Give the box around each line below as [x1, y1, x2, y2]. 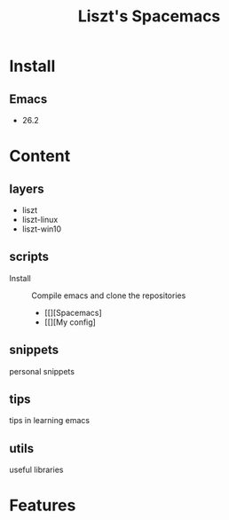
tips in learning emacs [9, 415, 91, 426]
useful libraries [9, 464, 64, 476]
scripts [9, 249, 49, 264]
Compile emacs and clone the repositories [31, 290, 186, 301]
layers [9, 181, 44, 196]
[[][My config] [43, 317, 96, 327]
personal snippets [9, 366, 75, 376]
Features [9, 495, 76, 516]
